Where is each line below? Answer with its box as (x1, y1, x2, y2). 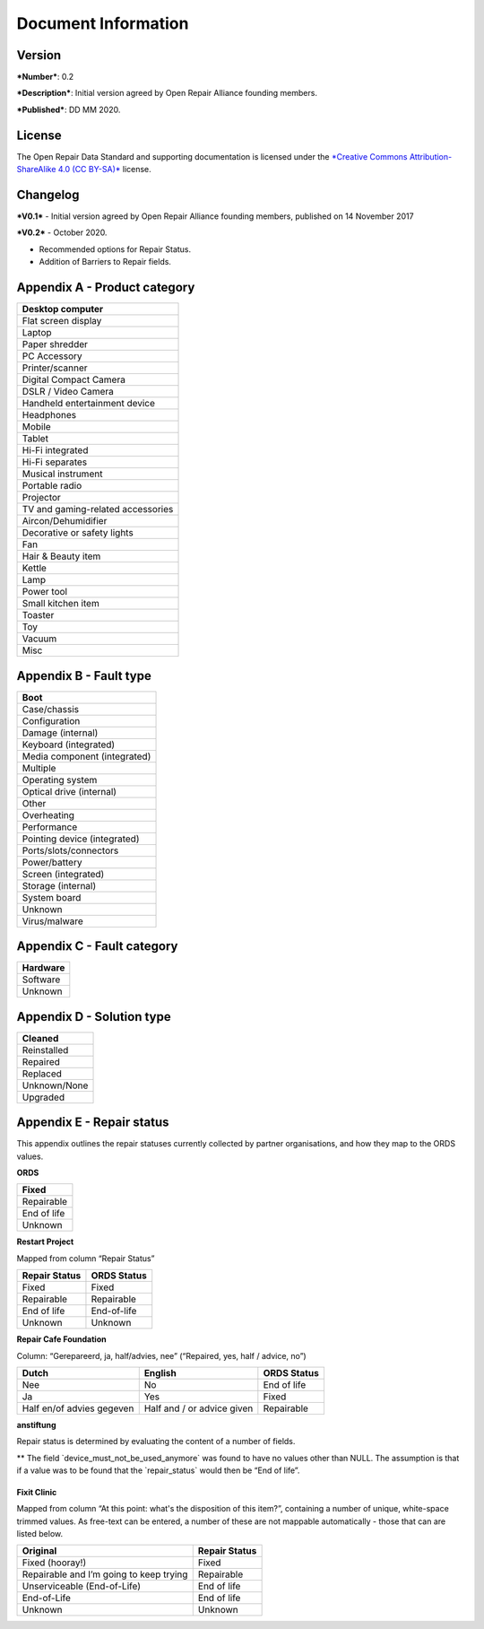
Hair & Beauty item (22, 550, 101, 562)
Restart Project (16, 1236, 74, 1247)
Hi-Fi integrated (22, 444, 89, 457)
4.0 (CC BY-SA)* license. (57, 164, 151, 175)
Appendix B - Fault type (16, 668, 151, 684)
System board (22, 891, 82, 903)
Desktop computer (22, 303, 104, 316)
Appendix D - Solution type (16, 1009, 171, 1024)
